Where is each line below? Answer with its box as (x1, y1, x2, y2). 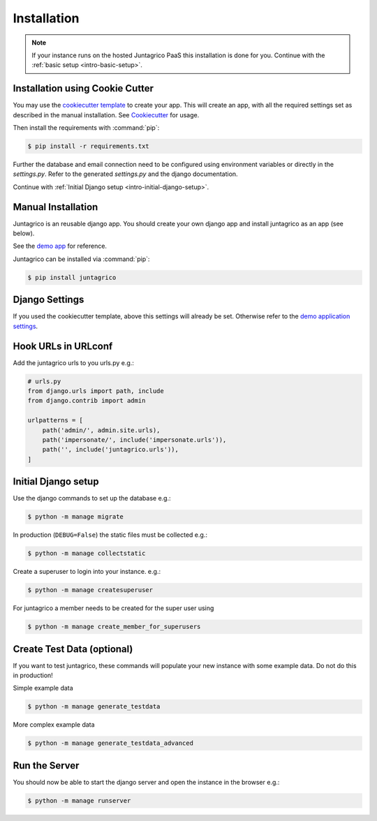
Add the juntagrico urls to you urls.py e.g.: (13, 358, 134, 367)
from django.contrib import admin (27, 397, 146, 405)
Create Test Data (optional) (13, 643, 133, 655)
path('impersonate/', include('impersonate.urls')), (42, 436, 227, 443)
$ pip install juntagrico (27, 273, 117, 281)
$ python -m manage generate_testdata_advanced (27, 739, 193, 747)
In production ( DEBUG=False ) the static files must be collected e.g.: (13, 531, 207, 539)
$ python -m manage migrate (27, 513, 124, 521)
